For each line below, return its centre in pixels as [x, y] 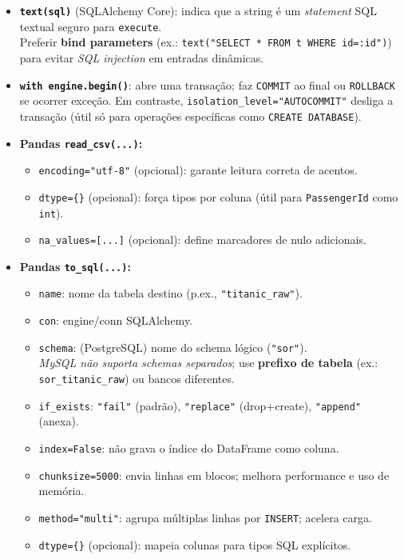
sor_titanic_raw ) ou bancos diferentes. [137, 379]
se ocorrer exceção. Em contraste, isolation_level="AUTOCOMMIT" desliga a [206, 100]
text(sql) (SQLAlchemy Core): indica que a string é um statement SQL [198, 10]
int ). [51, 212]
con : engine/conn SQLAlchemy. [116, 320]
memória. [61, 491]
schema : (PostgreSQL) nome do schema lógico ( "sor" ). [173, 347]
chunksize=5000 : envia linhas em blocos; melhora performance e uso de [214, 475]
